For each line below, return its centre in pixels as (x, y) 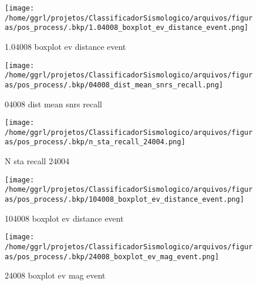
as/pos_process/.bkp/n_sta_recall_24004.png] (95, 142)
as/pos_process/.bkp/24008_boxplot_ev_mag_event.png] (112, 257)
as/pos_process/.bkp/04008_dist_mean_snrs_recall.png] (114, 85)
